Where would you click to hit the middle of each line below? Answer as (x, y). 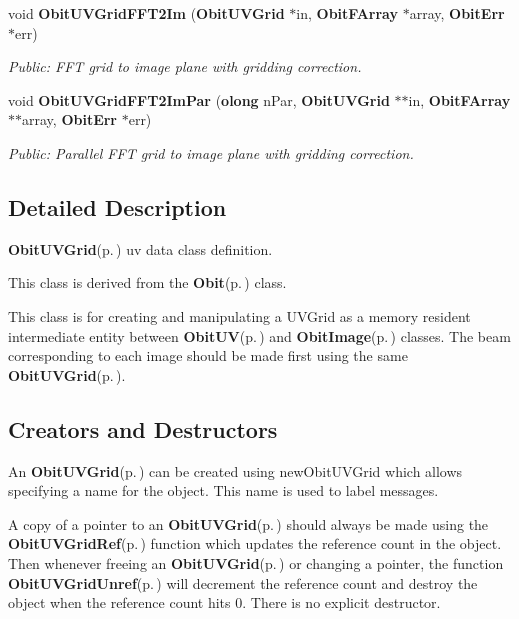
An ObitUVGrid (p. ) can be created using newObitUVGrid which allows (235, 470)
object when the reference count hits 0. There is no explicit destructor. (224, 602)
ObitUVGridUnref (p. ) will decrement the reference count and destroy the (243, 582)
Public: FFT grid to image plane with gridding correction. (185, 66)
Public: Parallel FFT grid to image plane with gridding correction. (211, 152)
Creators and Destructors (143, 428)
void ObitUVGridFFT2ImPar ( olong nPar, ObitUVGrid (199, 99)
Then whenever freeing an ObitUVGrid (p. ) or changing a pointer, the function (256, 562)
